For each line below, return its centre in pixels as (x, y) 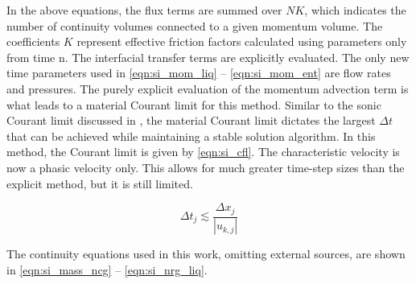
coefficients (33, 41)
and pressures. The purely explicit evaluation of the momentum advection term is (208, 88)
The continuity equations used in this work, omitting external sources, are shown (206, 254)
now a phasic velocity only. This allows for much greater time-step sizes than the (206, 167)
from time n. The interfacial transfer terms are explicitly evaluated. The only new (208, 57)
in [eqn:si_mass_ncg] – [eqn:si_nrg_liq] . (107, 270)
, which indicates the (355, 10)
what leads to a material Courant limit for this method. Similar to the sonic (194, 104)
